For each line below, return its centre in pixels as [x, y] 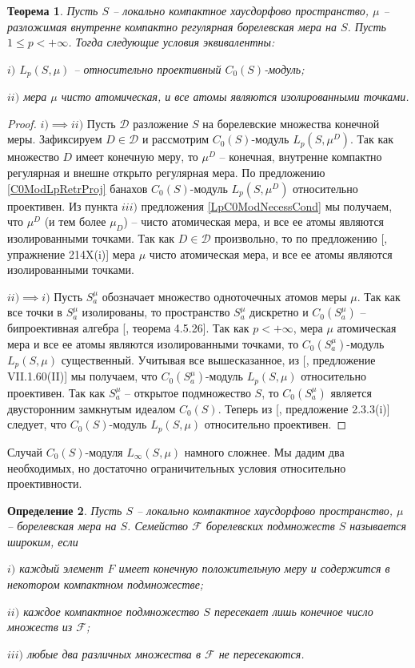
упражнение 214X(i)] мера [72, 254]
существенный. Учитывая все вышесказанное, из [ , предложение [218, 359]
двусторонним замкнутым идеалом [92, 408]
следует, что [37, 424]
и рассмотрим [176, 139]
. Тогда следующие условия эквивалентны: [172, 42]
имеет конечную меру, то [137, 157]
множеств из [40, 627]
